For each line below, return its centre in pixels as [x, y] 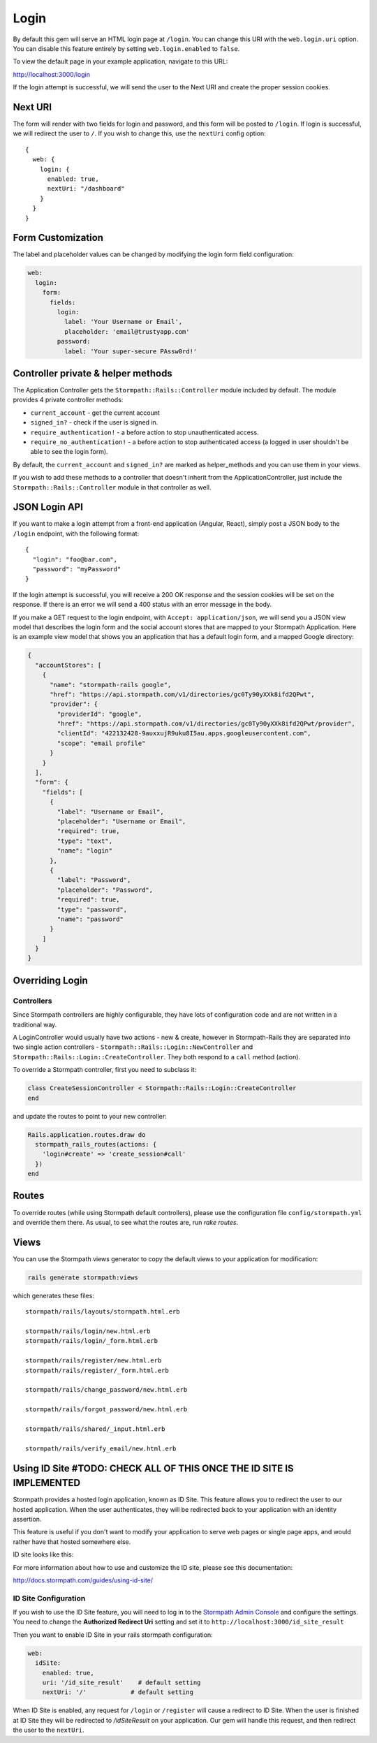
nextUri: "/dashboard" [86, 189]
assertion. [27, 1519]
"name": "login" [85, 851]
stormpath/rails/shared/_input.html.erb [95, 1429]
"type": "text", [85, 841]
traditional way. [35, 1024]
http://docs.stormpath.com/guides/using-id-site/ [83, 1580]
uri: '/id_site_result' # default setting [121, 1683]
